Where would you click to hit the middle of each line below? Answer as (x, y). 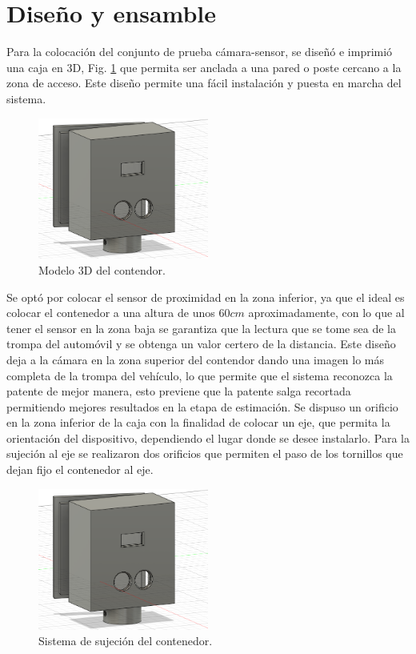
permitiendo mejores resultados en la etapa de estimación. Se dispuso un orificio (202, 406)
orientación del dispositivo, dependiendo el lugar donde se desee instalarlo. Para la (208, 437)
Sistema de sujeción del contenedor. (126, 641)
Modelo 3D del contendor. (102, 269)
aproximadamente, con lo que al (326, 313)
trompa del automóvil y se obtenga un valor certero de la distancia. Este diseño (201, 344)
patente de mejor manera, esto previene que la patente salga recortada (179, 391)
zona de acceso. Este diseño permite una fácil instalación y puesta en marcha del (204, 83)
